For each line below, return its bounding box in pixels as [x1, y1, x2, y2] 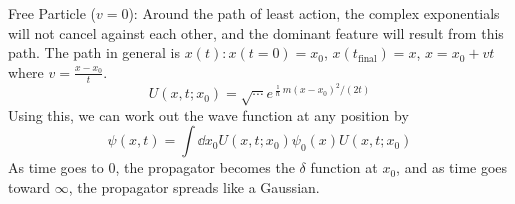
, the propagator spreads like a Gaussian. [68, 176, 320, 197]
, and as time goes [396, 157, 508, 178]
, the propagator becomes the [115, 157, 295, 178]
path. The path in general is [8, 42, 181, 63]
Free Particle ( [8, 3, 96, 23]
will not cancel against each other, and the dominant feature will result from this [8, 22, 504, 43]
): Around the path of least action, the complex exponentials [128, 3, 500, 23]
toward [8, 176, 51, 197]
